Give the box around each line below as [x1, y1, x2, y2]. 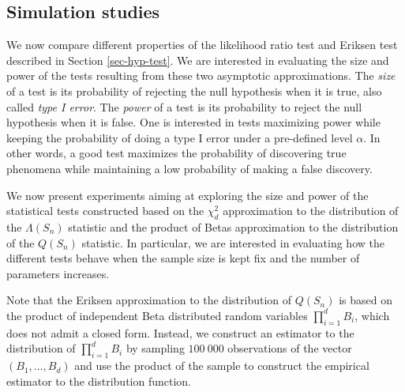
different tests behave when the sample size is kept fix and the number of [6, 250, 360, 266]
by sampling [126, 340, 185, 356]
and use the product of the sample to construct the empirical [74, 357, 369, 374]
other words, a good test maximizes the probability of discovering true [6, 145, 347, 161]
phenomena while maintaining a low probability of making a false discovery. [6, 160, 373, 176]
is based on [339, 292, 392, 308]
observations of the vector [227, 340, 352, 356]
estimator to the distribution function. [6, 372, 191, 389]
